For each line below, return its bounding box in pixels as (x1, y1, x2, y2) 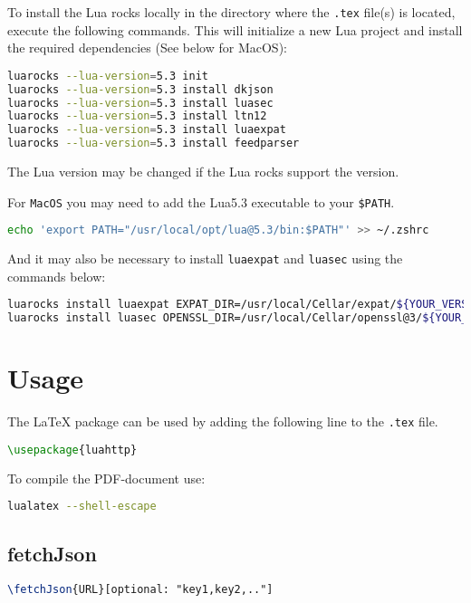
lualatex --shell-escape (7, 500, 157, 513)
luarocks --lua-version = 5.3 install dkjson (7, 82, 274, 96)
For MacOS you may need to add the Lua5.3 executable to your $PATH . (7, 192, 395, 211)
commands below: (7, 266, 106, 285)
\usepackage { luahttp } (7, 444, 138, 456)
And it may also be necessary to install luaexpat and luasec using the (7, 249, 403, 268)
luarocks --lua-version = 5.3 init (7, 69, 208, 82)
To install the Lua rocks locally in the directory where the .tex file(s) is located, (7, 3, 456, 21)
